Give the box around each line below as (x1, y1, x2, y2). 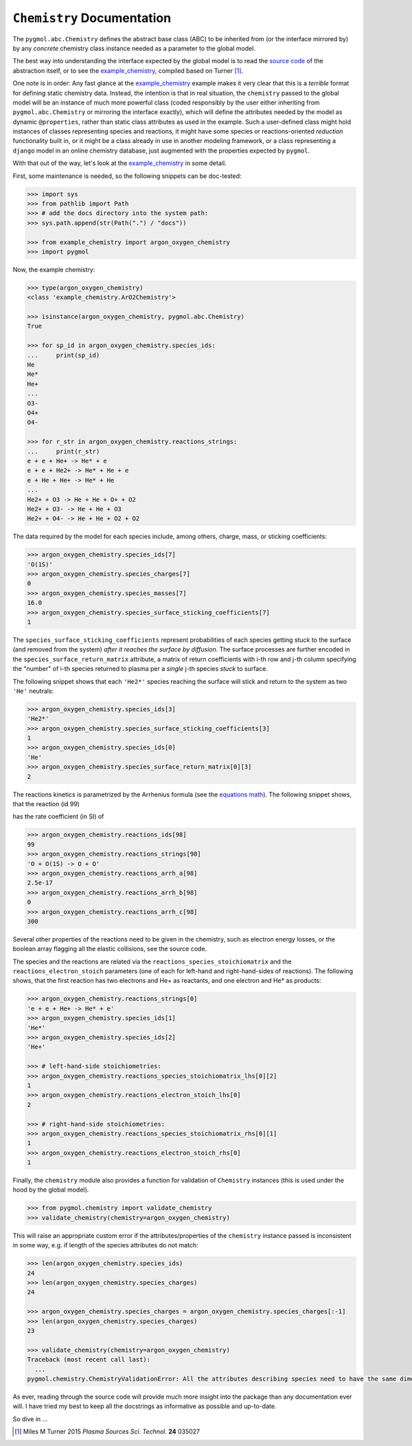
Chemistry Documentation (12, 10, 172, 25)
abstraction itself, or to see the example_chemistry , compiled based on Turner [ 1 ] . (12, 66, 244, 75)
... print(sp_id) (27, 351, 100, 359)
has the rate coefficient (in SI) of (12, 812, 104, 821)
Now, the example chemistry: (12, 265, 95, 274)
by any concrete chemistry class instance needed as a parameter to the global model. (12, 44, 255, 52)
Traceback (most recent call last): (27, 1356, 151, 1364)
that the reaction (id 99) (12, 800, 80, 808)
